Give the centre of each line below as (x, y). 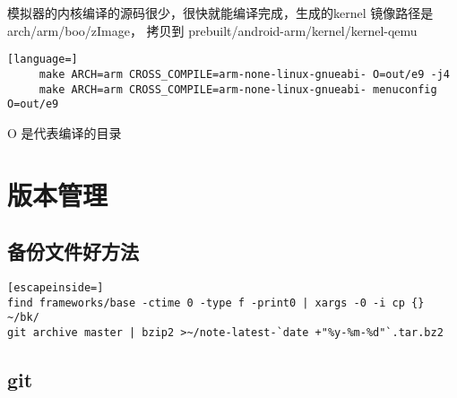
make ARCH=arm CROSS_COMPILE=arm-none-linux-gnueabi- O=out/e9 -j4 (244, 74)
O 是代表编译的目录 (65, 132)
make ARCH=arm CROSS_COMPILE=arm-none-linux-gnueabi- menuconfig (238, 89)
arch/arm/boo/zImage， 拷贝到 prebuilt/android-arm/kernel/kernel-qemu (212, 30)
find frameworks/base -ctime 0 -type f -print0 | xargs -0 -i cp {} (216, 303)
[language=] (43, 60)
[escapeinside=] (56, 287)
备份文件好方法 (73, 251)
